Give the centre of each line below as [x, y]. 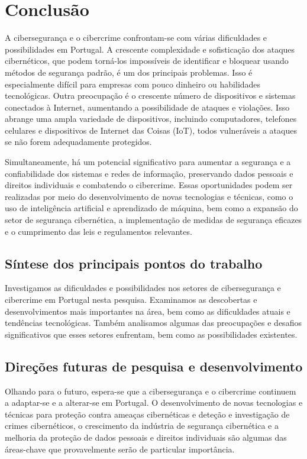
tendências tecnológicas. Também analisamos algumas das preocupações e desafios [153, 323]
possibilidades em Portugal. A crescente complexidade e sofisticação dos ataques [150, 49]
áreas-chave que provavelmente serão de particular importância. [120, 449]
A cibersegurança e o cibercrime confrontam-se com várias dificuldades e [136, 38]
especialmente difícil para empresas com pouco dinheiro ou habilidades [133, 84]
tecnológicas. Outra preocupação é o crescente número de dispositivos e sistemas [150, 96]
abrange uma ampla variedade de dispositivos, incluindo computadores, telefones [151, 119]
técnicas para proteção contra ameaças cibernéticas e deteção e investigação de [147, 414]
